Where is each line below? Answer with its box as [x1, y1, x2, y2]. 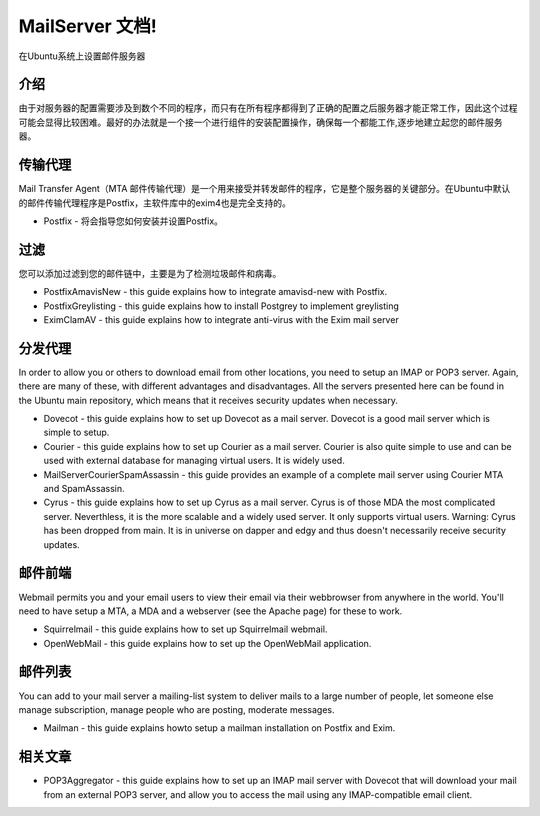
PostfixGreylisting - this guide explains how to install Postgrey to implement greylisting [43, 300, 400, 312]
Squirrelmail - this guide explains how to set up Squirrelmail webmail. [43, 623, 328, 635]
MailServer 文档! [18, 15, 157, 37]
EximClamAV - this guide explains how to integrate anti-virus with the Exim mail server [43, 314, 399, 325]
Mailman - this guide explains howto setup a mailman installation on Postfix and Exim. [43, 722, 396, 734]
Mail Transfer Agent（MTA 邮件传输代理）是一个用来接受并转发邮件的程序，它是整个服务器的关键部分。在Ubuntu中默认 [18, 183, 511, 195]
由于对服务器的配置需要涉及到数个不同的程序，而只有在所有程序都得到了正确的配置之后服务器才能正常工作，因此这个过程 [18, 102, 518, 114]
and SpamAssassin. [43, 483, 125, 495]
